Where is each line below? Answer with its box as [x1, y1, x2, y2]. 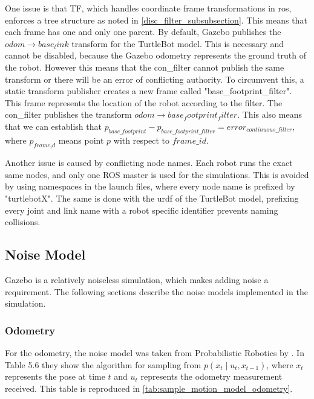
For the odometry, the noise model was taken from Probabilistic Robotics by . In [5, 346, 304, 359]
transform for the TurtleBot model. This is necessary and [71, 37, 284, 49]
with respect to [113, 133, 170, 146]
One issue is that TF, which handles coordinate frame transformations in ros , [5, 2, 292, 14]
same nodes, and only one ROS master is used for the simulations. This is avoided [5, 168, 309, 180]
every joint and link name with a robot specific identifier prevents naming [5, 203, 278, 216]
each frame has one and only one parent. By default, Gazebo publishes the [5, 25, 281, 38]
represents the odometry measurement [140, 370, 283, 383]
